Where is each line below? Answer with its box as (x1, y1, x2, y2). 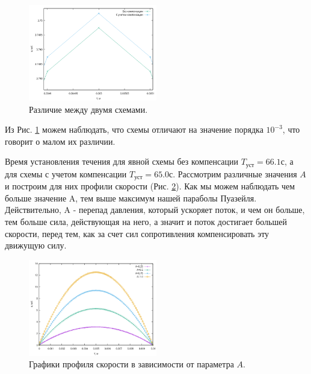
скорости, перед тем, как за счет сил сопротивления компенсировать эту (5, 227, 269, 239)
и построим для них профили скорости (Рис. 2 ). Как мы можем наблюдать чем (5, 180, 295, 192)
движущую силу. (5, 239, 67, 252)
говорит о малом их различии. (5, 135, 115, 147)
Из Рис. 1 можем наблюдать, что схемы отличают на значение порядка (5, 123, 263, 136)
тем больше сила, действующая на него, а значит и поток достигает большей (5, 215, 287, 228)
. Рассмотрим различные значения (173, 167, 297, 180)
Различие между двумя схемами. (29, 103, 148, 115)
